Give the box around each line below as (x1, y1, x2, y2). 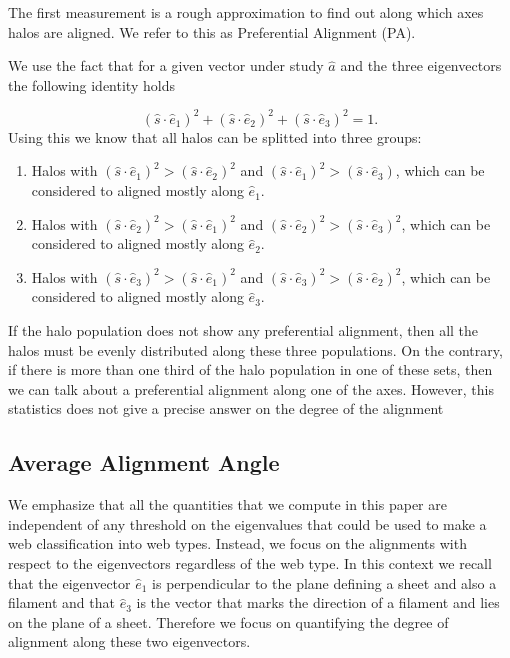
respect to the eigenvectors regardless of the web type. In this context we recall (8, 552, 492, 573)
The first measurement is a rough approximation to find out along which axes (8, 2, 484, 22)
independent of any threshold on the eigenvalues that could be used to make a (8, 513, 487, 534)
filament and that (8, 592, 115, 613)
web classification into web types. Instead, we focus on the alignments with (8, 533, 467, 554)
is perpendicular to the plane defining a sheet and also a (152, 572, 497, 593)
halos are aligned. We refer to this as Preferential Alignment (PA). (8, 21, 416, 42)
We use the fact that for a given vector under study (8, 55, 324, 76)
